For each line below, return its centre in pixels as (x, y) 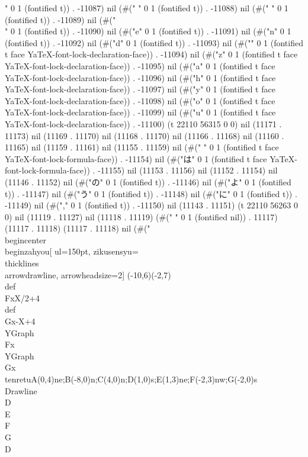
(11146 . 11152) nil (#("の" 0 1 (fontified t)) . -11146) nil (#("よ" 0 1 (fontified (148, 181)
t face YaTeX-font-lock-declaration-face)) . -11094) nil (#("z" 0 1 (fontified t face (151, 54)
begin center (26, 239)
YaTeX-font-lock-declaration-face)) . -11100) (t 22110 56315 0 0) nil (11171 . (143, 123)
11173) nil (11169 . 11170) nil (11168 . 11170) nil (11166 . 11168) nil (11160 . (145, 135)
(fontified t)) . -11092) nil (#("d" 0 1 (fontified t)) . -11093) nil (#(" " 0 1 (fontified (154, 42)
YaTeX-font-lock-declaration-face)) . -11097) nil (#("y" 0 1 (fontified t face (140, 89)
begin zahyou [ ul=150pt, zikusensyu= (72, 251)
